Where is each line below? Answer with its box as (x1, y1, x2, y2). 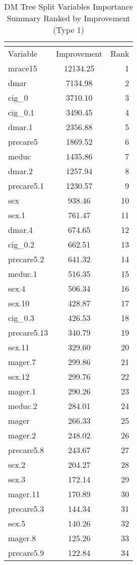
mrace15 (8, 62, 37, 74)
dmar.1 (8, 121, 33, 133)
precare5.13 (8, 327, 48, 338)
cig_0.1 (8, 106, 35, 118)
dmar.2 (8, 165, 33, 177)
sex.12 (8, 371, 30, 382)
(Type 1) (53, 24, 85, 35)
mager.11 (8, 488, 40, 500)
